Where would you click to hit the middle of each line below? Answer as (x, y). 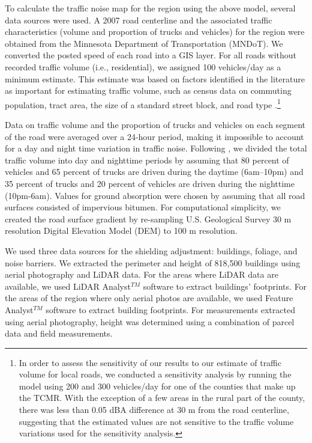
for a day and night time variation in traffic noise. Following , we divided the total (156, 148)
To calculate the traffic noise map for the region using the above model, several (150, 8)
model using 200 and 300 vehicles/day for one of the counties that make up (157, 386)
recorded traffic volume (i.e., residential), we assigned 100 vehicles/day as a (143, 66)
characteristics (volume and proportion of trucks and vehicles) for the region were (155, 32)
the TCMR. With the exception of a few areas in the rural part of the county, (162, 398)
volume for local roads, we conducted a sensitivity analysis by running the (155, 374)
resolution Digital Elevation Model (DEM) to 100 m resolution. (121, 231)
